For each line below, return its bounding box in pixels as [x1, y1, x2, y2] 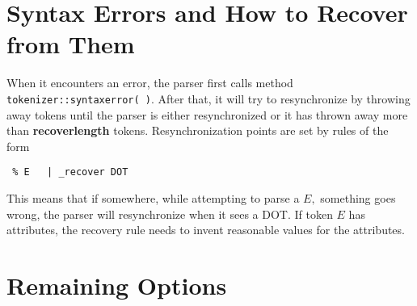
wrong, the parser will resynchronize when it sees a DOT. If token [6, 205, 333, 222]
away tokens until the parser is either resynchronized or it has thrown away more [6, 106, 408, 123]
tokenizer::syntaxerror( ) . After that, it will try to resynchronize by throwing [6, 90, 411, 107]
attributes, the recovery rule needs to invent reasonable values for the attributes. [6, 221, 405, 238]
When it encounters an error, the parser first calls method [6, 74, 293, 91]
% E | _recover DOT [12, 166, 128, 178]
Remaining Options [6, 268, 227, 301]
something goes [320, 190, 396, 206]
